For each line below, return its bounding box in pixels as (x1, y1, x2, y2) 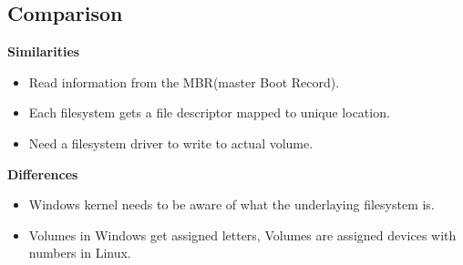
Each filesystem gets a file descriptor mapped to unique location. (28, 103, 390, 122)
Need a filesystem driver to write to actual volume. (28, 133, 314, 152)
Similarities (7, 42, 80, 61)
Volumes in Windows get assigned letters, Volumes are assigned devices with (28, 225, 457, 244)
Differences (7, 164, 78, 183)
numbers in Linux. (28, 243, 131, 262)
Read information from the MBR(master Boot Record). (28, 72, 340, 91)
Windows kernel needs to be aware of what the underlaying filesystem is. (28, 195, 435, 214)
